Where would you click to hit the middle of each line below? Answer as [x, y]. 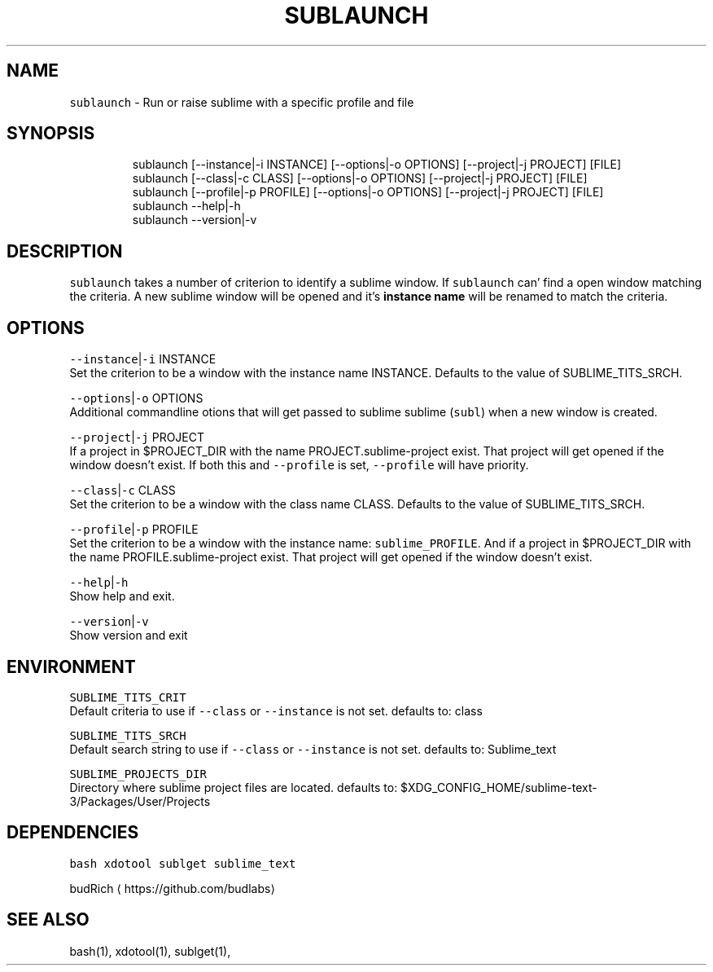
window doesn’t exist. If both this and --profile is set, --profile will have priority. [299, 465]
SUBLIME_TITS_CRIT [128, 697]
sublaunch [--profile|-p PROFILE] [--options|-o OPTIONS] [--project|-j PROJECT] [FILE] [368, 192]
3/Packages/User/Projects [140, 801]
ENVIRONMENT [71, 666]
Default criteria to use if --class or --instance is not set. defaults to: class [276, 710]
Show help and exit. [122, 596]
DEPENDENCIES [73, 833]
